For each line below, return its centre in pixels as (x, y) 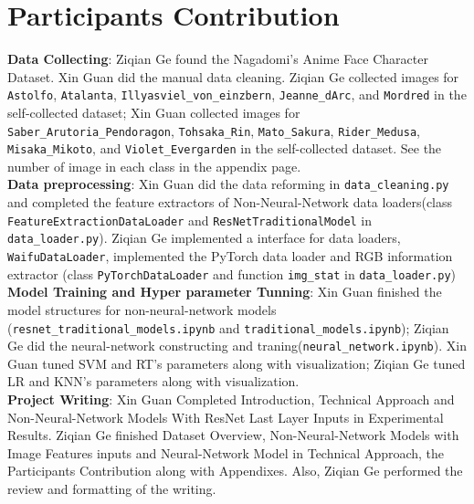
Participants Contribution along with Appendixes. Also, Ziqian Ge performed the (235, 471)
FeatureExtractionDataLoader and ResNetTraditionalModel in (190, 220)
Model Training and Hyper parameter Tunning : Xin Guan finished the (225, 292)
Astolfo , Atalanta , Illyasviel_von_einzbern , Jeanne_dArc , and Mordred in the (237, 94)
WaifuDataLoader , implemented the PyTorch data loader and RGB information (230, 256)
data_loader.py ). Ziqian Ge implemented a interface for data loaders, (204, 238)
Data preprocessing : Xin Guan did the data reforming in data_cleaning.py (228, 184)
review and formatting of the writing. (112, 488)
